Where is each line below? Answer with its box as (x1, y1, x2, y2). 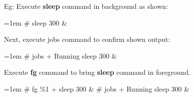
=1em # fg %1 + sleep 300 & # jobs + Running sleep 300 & (4, 83, 190, 94)
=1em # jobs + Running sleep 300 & (4, 50, 117, 61)
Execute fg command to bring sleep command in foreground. (4, 67, 191, 77)
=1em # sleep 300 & (4, 17, 67, 28)
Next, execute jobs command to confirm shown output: (4, 34, 170, 44)
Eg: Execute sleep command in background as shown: (4, 1, 168, 11)
